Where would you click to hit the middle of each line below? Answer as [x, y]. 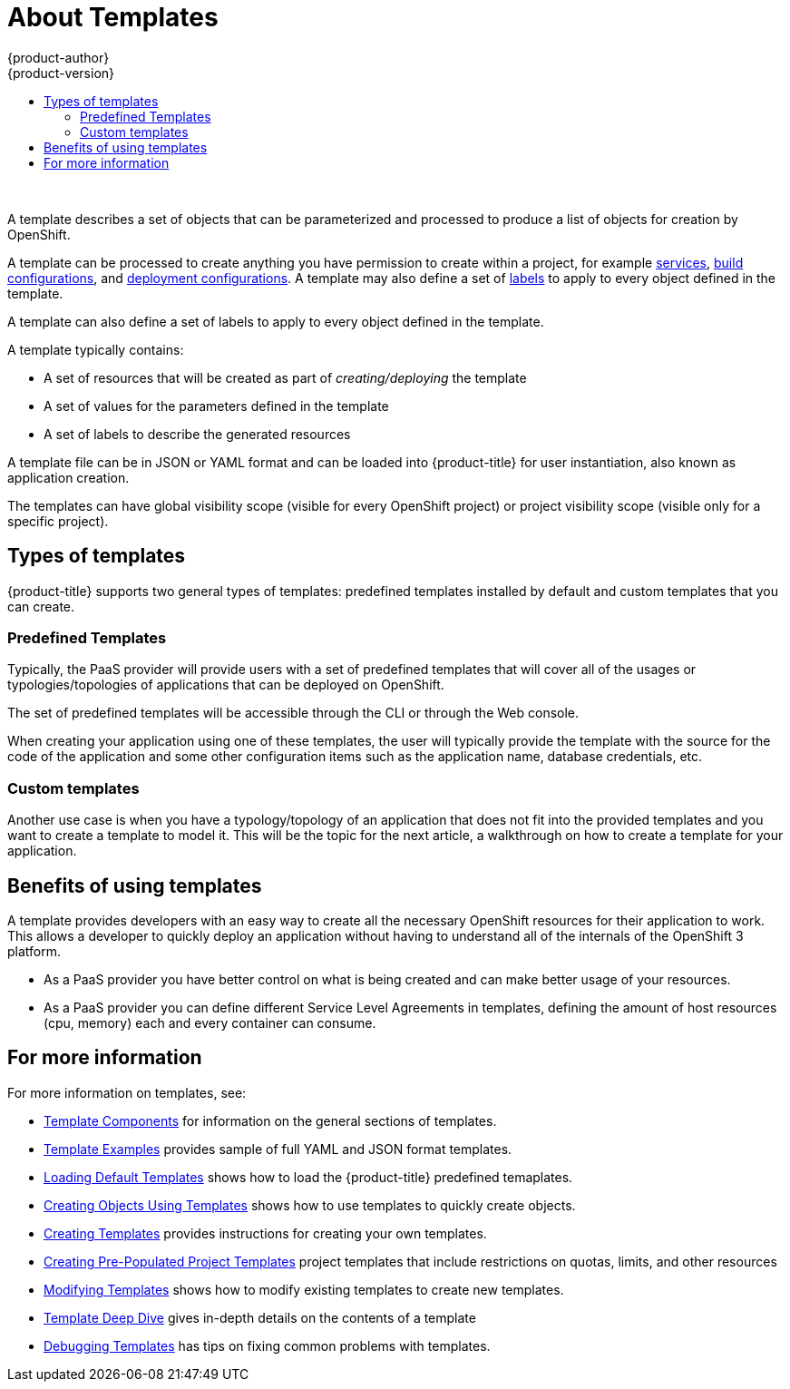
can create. [41, 606]
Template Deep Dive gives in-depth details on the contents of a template [260, 1317]
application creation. [68, 477]
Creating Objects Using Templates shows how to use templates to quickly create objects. [310, 1205]
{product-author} [59, 57]
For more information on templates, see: [127, 1092]
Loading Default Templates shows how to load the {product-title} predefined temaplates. [308, 1177]
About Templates [113, 17]
